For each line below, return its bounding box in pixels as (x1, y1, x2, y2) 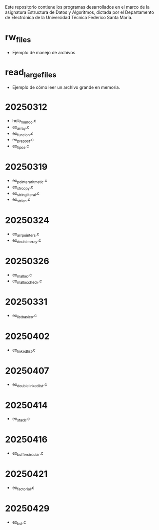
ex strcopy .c (12, 184, 34, 191)
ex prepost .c (12, 137, 34, 144)
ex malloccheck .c (12, 278, 42, 285)
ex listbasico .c (12, 313, 37, 319)
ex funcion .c (12, 130, 34, 137)
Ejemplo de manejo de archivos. (12, 49, 77, 55)
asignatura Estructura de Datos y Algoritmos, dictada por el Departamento (5, 9, 155, 15)
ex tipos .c (12, 143, 29, 150)
